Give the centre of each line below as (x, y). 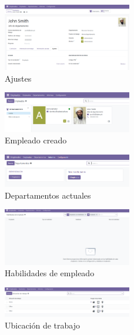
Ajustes (18, 78)
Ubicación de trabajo (43, 325)
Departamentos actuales (48, 195)
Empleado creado (36, 140)
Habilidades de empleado (50, 273)
